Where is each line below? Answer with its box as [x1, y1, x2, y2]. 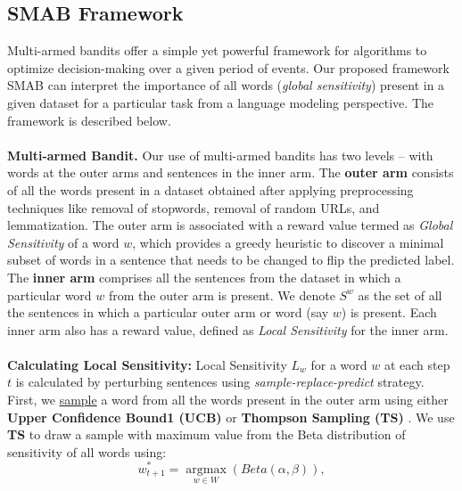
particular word [7, 285, 92, 304]
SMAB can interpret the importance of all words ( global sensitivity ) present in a [7, 76, 445, 94]
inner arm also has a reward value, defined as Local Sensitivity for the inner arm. [7, 320, 449, 339]
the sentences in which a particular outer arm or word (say [7, 303, 329, 322]
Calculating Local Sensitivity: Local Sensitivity [7, 355, 287, 373]
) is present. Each [341, 303, 437, 322]
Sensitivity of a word [7, 233, 120, 251]
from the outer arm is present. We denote [109, 285, 335, 304]
